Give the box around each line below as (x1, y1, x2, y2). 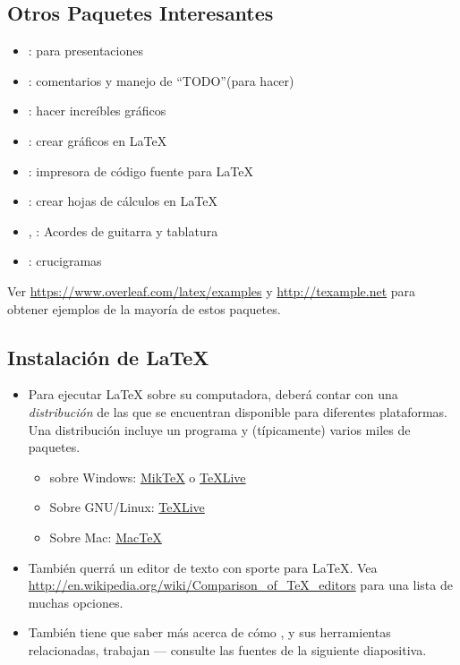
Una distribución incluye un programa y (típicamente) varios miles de (28, 420, 411, 439)
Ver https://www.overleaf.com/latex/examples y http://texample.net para (7, 281, 416, 300)
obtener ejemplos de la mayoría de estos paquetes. (7, 299, 281, 318)
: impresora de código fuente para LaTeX (28, 161, 254, 180)
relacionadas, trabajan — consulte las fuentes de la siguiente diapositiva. (28, 640, 427, 659)
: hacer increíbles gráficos (28, 101, 166, 120)
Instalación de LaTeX (7, 343, 209, 371)
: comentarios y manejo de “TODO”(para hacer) (28, 71, 294, 90)
